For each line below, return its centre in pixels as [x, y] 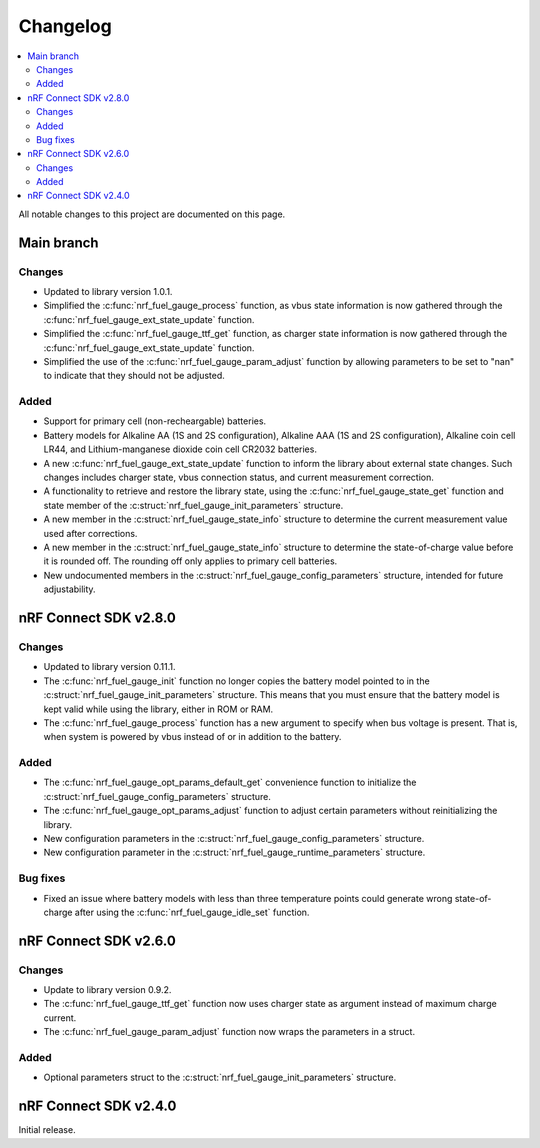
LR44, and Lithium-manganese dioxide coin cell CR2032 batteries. [180, 449]
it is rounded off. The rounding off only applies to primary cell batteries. [190, 561]
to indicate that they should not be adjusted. [134, 376]
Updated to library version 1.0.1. [108, 291]
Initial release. [47, 1130]
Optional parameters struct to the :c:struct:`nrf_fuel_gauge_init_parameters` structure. [220, 1077]
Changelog [65, 26]
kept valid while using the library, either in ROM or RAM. [158, 709]
